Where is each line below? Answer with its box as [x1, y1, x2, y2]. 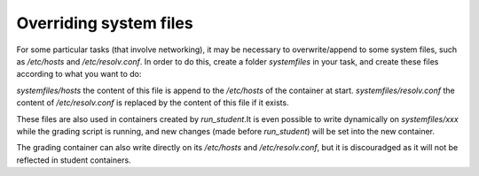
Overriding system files [16, 13, 194, 33]
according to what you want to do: [16, 69, 142, 80]
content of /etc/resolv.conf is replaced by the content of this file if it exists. [16, 97, 289, 108]
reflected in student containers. [16, 155, 132, 165]
